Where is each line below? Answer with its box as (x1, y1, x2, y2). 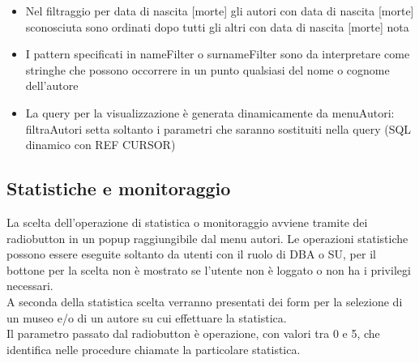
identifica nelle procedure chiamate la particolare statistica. (6, 340, 301, 357)
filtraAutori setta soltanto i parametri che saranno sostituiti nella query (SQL (25, 120, 412, 137)
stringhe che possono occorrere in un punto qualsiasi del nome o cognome (25, 61, 390, 78)
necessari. (6, 277, 53, 294)
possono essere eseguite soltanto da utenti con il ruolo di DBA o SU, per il (6, 246, 376, 263)
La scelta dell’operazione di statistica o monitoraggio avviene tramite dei (6, 213, 368, 230)
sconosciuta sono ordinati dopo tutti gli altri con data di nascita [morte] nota (25, 18, 409, 35)
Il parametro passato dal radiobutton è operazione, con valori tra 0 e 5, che (6, 325, 380, 342)
